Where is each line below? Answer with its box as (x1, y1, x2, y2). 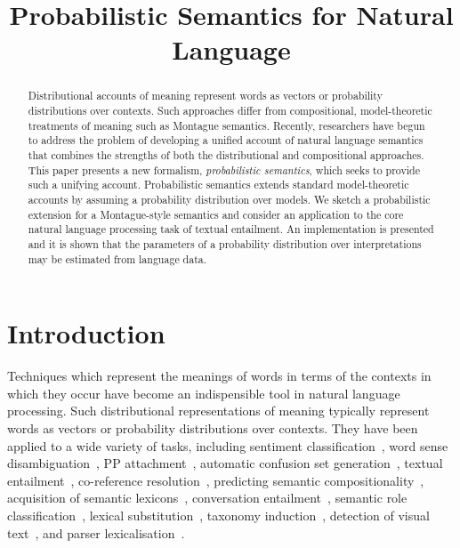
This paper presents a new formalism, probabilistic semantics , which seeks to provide (28, 162, 420, 177)
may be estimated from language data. (28, 251, 207, 266)
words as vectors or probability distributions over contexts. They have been (7, 418, 418, 437)
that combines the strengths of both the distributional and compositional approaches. (28, 147, 424, 162)
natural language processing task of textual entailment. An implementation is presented (28, 222, 434, 237)
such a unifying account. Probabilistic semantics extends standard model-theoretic (28, 177, 409, 192)
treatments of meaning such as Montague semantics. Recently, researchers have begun (28, 117, 425, 133)
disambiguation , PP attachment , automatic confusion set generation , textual (7, 454, 443, 472)
